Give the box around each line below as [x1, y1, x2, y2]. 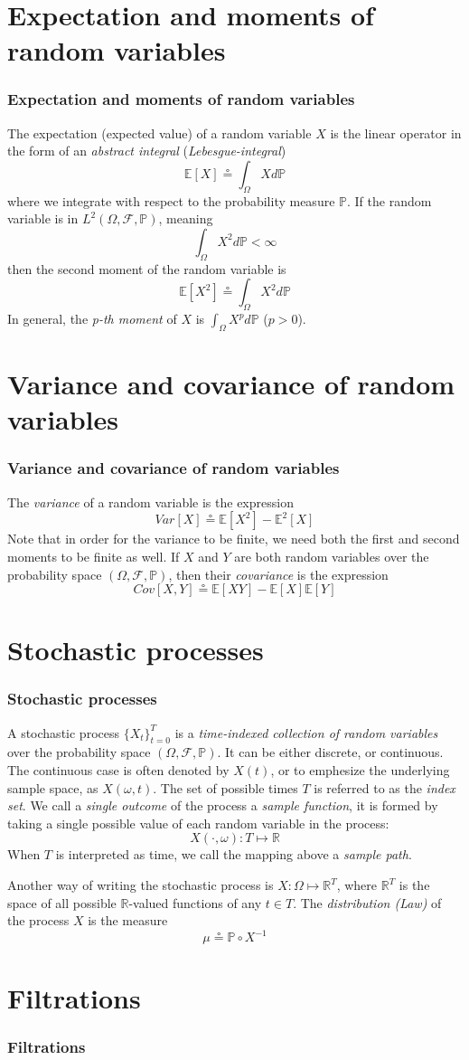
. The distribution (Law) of [293, 893, 442, 912]
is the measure [88, 911, 168, 930]
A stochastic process [7, 723, 119, 742]
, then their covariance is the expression [168, 564, 389, 583]
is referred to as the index [314, 778, 455, 797]
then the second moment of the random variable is [7, 259, 286, 278]
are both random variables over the [234, 546, 429, 565]
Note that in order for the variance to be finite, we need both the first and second [7, 529, 460, 548]
